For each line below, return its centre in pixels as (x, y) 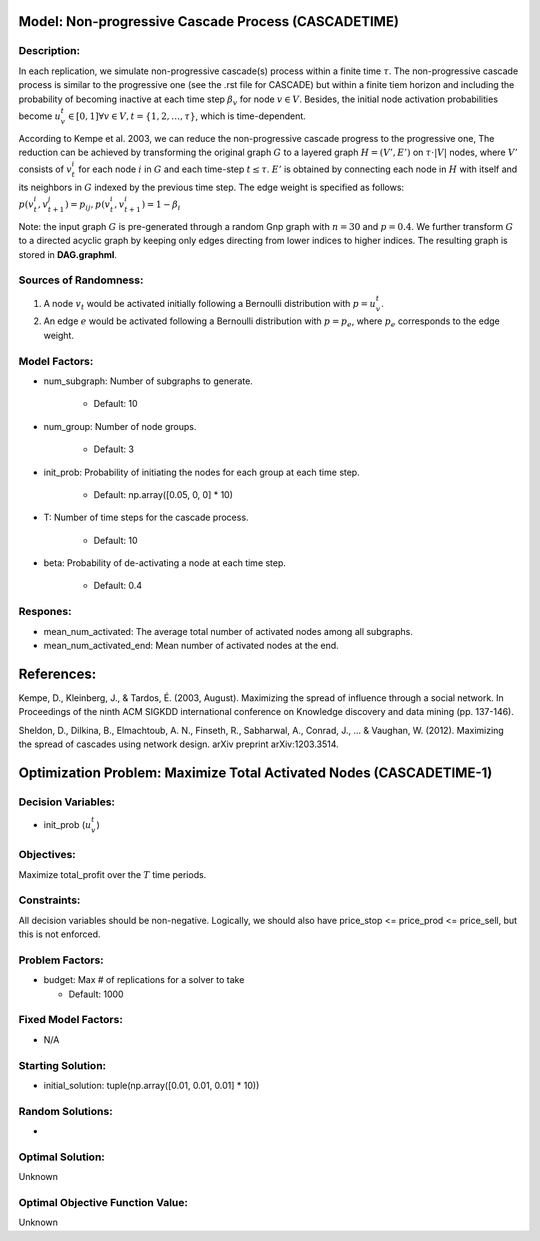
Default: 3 (114, 449)
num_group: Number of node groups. (120, 426)
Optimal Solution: (61, 1157)
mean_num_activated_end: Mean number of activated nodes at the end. (191, 645)
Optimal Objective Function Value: (103, 1202)
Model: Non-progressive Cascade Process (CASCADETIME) (209, 21)
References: (57, 673)
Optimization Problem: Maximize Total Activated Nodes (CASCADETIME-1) (255, 772)
